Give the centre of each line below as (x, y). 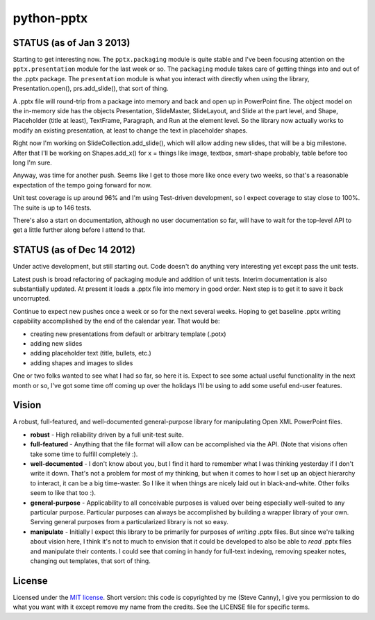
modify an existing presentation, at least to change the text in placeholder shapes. (130, 130)
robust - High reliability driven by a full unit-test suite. (107, 435)
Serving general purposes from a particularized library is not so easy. (129, 522)
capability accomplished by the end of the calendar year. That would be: (116, 321)
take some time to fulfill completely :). (84, 454)
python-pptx (50, 18)
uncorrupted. (32, 299)
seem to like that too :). (63, 493)
